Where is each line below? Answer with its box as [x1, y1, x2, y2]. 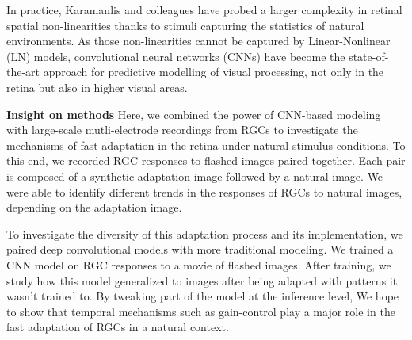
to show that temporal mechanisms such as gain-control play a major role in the [6, 303, 395, 319]
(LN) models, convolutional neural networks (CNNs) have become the [6, 48, 345, 64]
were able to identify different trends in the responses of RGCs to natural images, [6, 183, 402, 200]
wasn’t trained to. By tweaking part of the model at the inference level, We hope [6, 288, 399, 304]
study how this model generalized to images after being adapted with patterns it [6, 272, 398, 288]
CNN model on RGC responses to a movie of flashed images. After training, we [6, 256, 391, 273]
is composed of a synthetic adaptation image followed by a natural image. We [6, 167, 383, 184]
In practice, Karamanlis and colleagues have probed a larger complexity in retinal [6, 2, 402, 17]
